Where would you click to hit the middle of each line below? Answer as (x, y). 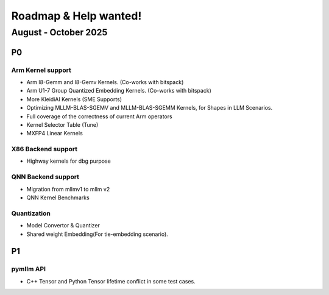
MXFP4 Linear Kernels (55, 133)
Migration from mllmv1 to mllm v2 (68, 189)
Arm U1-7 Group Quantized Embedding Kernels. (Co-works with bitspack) (119, 91)
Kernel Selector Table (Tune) (62, 124)
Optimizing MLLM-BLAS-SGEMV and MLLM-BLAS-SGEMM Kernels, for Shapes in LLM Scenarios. (150, 108)
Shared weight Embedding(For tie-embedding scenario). (97, 234)
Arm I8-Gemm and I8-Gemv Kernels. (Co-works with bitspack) (105, 82)
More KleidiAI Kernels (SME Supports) (74, 99)
